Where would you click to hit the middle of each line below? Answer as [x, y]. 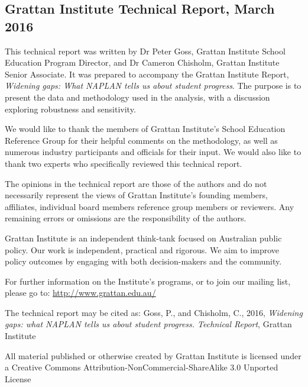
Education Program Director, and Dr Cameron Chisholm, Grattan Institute [142, 62]
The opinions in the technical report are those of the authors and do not [136, 183]
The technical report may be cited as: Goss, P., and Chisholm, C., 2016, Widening [154, 312]
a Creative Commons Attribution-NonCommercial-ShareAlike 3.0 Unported [142, 367]
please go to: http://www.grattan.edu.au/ [80, 293]
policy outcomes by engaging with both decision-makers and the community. [143, 261]
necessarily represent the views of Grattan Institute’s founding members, [136, 195]
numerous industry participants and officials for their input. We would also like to [153, 152]
